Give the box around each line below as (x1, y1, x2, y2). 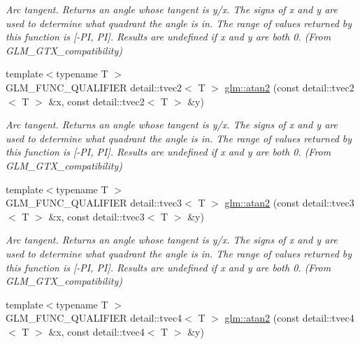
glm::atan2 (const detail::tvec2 (224, 80, 354, 94)
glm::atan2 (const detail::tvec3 (224, 195, 354, 210)
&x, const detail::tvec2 (48, 94, 145, 108)
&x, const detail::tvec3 (48, 209, 145, 223)
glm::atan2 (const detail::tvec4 (224, 311, 354, 325)
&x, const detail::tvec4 (48, 324, 145, 338)
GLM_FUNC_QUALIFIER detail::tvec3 (6, 195, 182, 210)
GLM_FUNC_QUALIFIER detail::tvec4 (6, 311, 182, 325)
